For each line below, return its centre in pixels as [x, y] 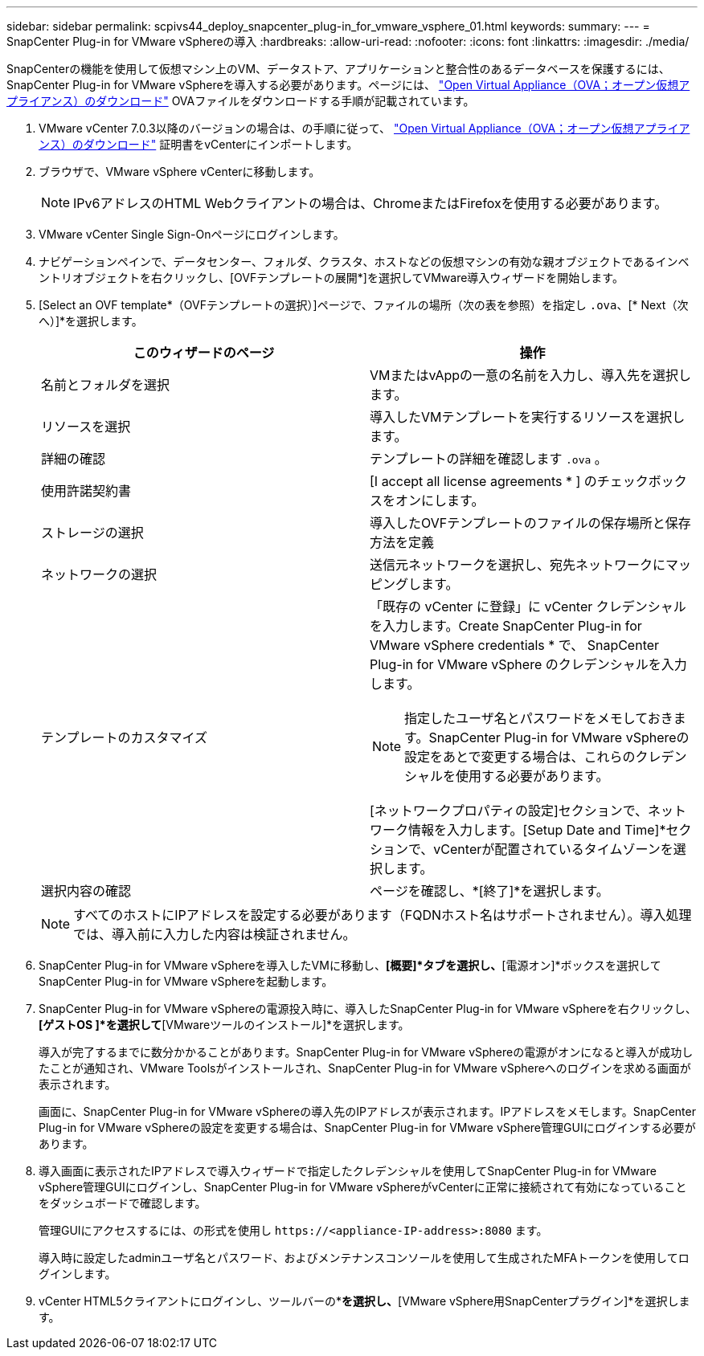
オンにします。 [440, 500]
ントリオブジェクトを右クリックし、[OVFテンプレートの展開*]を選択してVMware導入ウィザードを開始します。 [331, 278]
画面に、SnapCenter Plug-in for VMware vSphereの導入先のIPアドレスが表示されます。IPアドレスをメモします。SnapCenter [367, 1111]
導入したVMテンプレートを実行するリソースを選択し [528, 417]
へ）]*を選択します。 [91, 321]
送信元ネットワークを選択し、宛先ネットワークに [518, 565]
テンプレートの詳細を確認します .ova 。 [489, 459]
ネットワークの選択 [99, 574]
